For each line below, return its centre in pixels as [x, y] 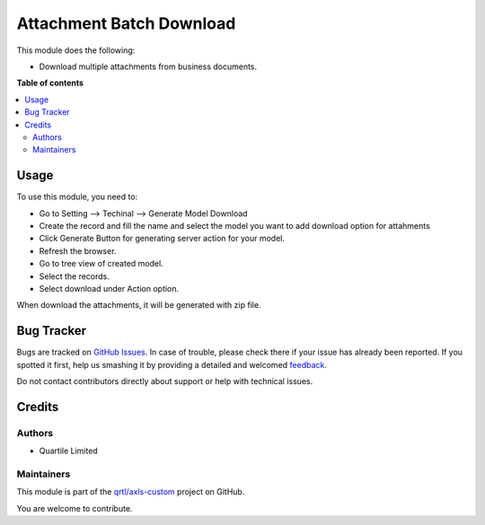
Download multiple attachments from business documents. [148, 66]
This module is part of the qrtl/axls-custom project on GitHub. [131, 492]
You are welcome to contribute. [75, 508]
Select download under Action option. [109, 288]
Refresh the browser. [78, 250]
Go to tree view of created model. [101, 264]
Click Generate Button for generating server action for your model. [162, 239]
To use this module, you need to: [77, 197]
